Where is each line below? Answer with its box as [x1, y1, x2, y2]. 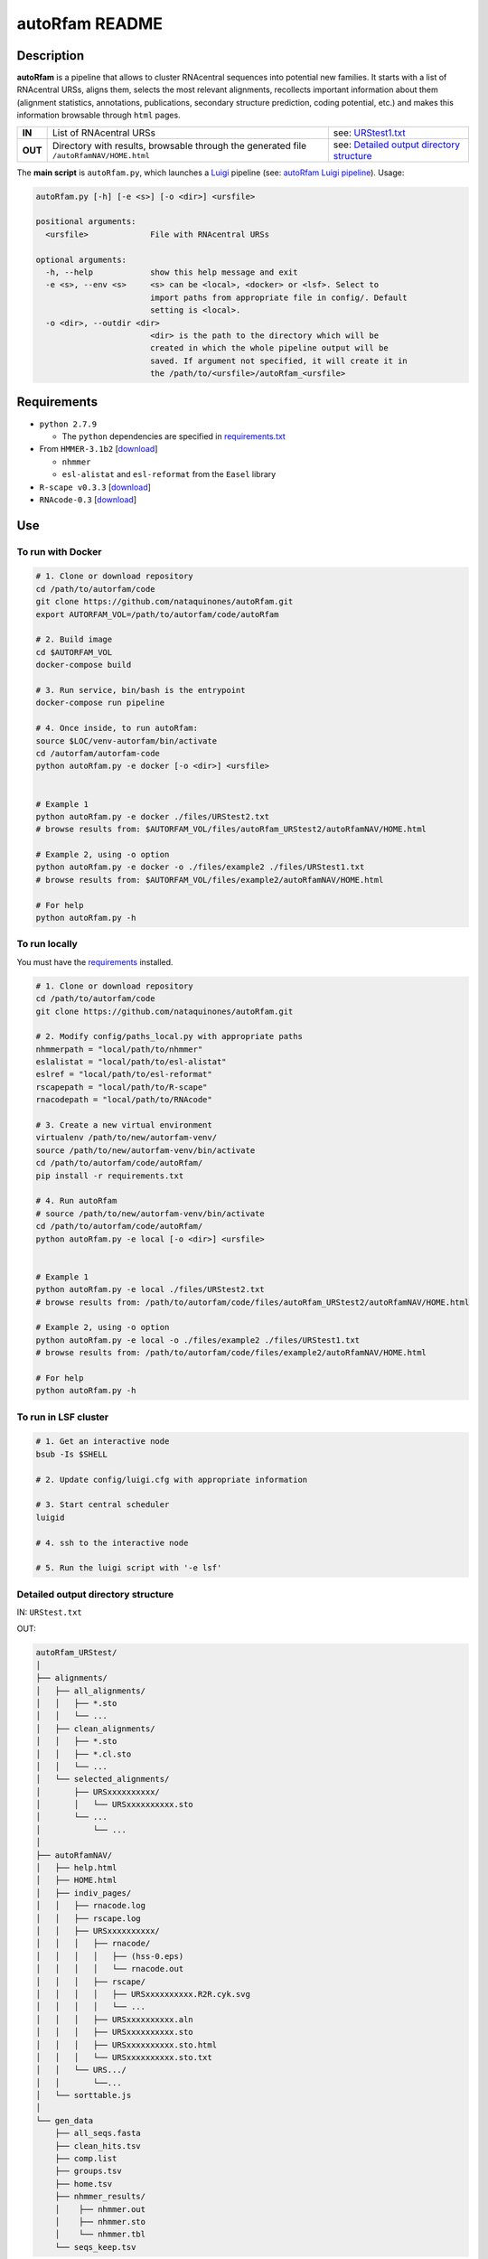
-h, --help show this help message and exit [45, 267, 298, 277]
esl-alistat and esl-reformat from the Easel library [61, 469, 277, 480]
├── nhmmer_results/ [54, 2191, 146, 2202]
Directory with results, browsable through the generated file [52, 140, 307, 153]
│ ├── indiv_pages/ [35, 1888, 132, 1898]
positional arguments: [35, 217, 136, 227]
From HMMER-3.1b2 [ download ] [39, 444, 158, 455]
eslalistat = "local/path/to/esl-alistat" [35, 1057, 227, 1067]
